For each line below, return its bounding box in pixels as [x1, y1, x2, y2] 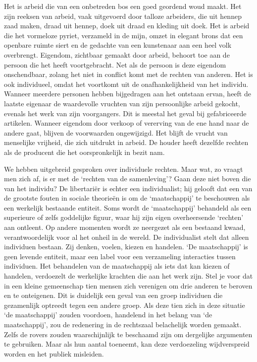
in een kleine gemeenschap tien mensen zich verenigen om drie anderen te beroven [4, 280, 253, 290]
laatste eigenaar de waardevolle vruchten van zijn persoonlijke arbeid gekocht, [4, 98, 240, 108]
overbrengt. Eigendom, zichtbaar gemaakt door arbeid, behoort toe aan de [4, 49, 230, 60]
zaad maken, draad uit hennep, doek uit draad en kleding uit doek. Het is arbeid [4, 20, 250, 31]
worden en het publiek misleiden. [4, 348, 104, 359]
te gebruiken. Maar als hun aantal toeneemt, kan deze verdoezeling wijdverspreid [4, 339, 250, 349]
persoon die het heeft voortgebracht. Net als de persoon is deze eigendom [4, 59, 226, 70]
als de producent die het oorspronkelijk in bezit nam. [4, 146, 165, 157]
